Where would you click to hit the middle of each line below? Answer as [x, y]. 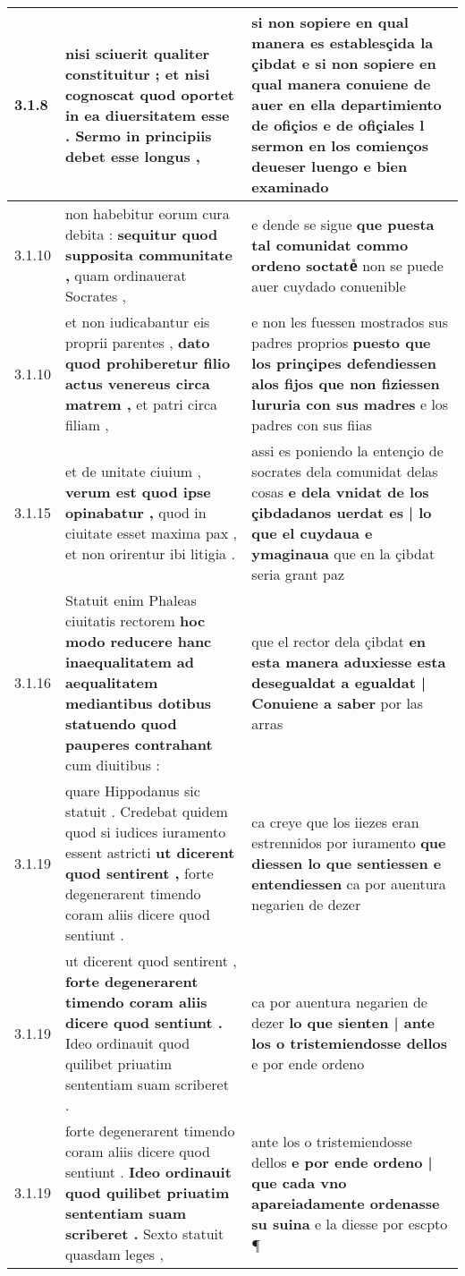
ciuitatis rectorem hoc [135, 621]
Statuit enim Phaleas [131, 600]
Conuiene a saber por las [338, 703]
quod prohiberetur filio [148, 363]
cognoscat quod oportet [150, 94]
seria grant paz [298, 574]
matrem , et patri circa [141, 404]
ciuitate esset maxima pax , [151, 533]
